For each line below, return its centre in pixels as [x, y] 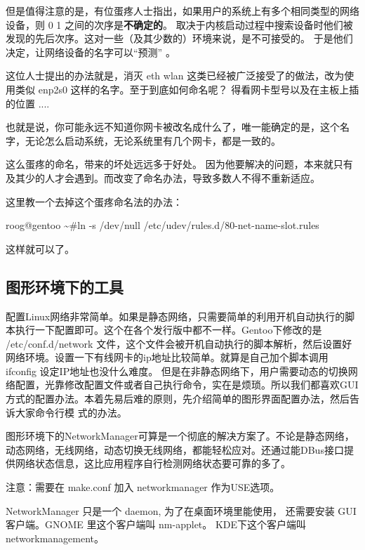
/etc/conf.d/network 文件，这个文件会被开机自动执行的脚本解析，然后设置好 [179, 343]
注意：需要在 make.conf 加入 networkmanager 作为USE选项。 [143, 487]
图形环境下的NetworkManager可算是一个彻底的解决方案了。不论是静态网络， [180, 436]
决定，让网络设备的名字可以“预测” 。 [91, 52]
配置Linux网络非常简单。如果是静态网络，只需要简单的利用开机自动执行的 [175, 316]
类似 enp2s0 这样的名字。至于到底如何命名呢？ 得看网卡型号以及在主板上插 [187, 89]
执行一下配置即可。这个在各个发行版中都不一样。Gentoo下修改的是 [168, 330]
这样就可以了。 [40, 248]
